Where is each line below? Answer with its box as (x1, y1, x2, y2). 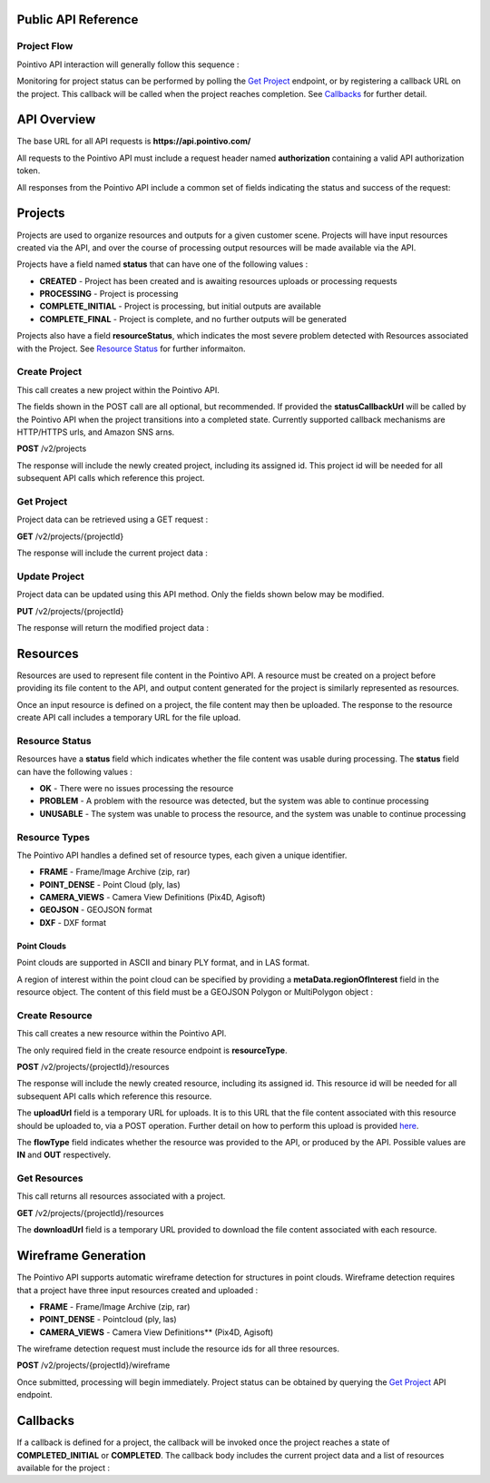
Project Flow (16, 40, 73, 53)
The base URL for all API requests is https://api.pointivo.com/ (16, 136, 251, 147)
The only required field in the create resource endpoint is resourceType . (16, 1045, 288, 1056)
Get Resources (16, 1172, 83, 1184)
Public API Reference (16, 12, 139, 27)
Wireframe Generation (16, 1248, 147, 1263)
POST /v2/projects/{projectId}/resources (16, 1061, 170, 1072)
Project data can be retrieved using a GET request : (16, 514, 209, 525)
